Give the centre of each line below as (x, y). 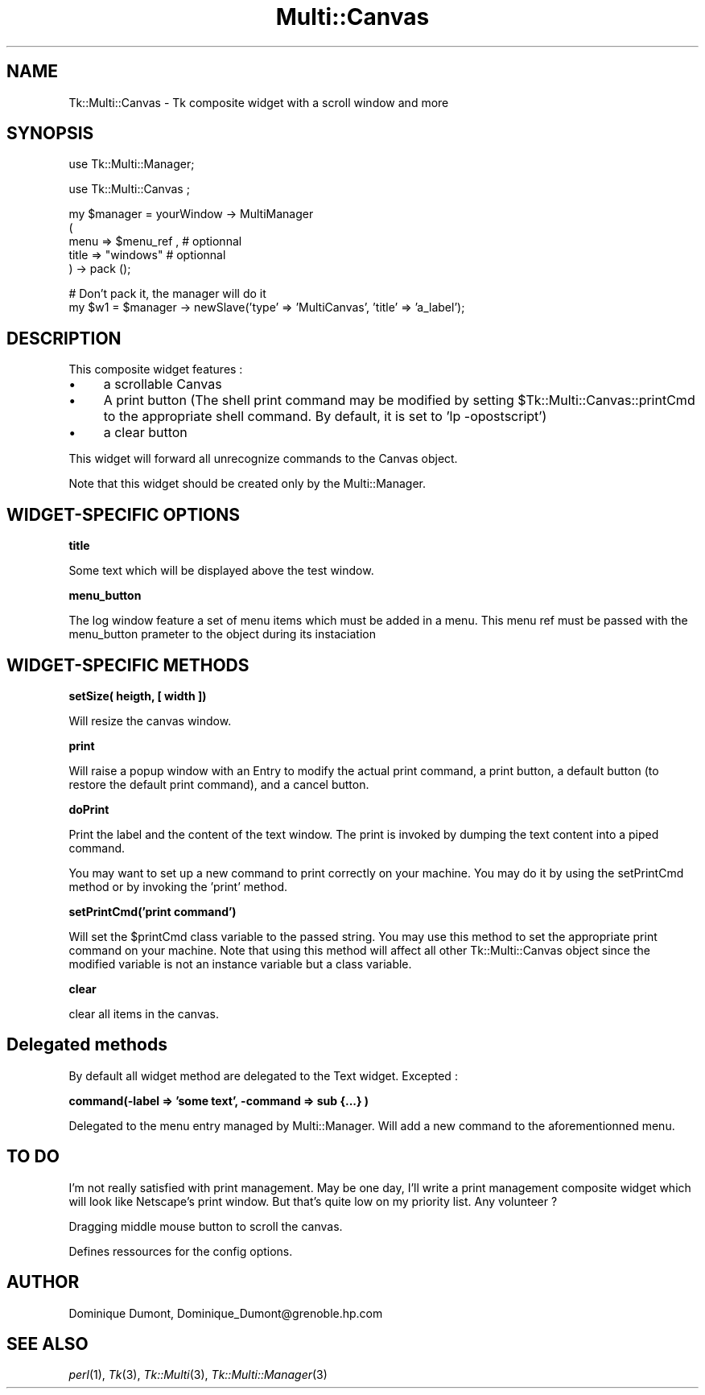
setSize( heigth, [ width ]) (138, 695)
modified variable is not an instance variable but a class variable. (240, 964)
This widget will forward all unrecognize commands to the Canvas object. (263, 459)
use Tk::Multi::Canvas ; (129, 189)
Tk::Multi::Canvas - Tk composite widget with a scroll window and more (259, 102)
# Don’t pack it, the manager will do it (167, 294)
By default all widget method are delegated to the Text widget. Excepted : (263, 1075)
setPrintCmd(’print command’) (153, 911)
